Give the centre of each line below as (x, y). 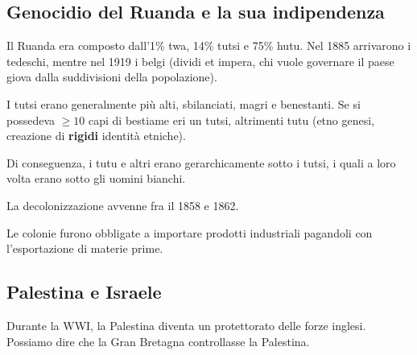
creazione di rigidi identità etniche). (96, 136)
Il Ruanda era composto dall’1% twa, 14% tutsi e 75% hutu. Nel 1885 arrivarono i (209, 45)
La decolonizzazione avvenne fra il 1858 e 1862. (123, 205)
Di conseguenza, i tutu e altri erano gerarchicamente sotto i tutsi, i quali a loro (201, 162)
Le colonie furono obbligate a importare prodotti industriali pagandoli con (190, 232)
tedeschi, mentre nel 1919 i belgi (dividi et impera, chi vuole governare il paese (200, 61)
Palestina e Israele (84, 292)
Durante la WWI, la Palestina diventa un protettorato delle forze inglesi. (186, 325)
